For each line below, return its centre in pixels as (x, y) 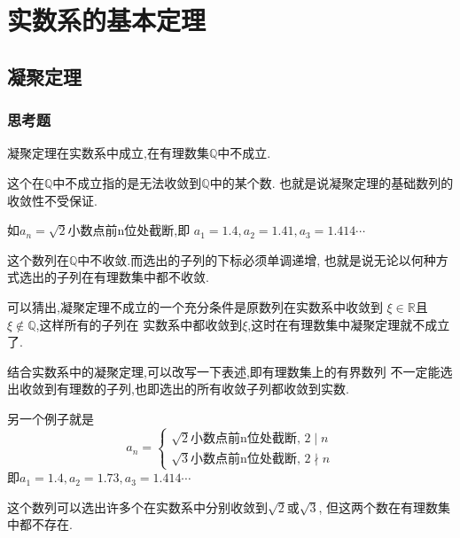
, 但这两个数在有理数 (378, 507)
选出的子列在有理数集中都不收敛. (114, 277)
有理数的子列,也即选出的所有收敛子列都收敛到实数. (203, 389)
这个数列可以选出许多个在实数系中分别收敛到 (137, 507)
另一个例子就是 (51, 418)
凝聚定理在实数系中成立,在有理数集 (108, 153)
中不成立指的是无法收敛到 (127, 182)
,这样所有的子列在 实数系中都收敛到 (139, 324)
